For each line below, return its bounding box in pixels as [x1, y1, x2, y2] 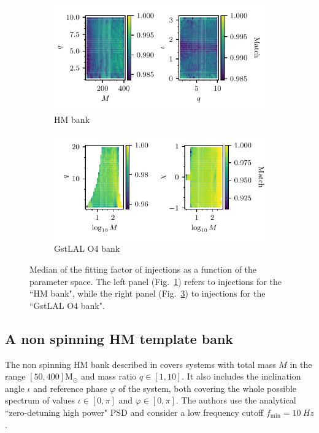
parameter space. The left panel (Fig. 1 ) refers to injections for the [29, 275, 282, 287]
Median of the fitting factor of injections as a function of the [29, 263, 257, 275]
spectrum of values [5, 394, 75, 407]
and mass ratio [80, 370, 137, 383]
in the [290, 357, 312, 370]
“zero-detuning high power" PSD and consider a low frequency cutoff [5, 405, 264, 418]
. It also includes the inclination [182, 370, 301, 383]
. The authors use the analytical [175, 394, 296, 407]
